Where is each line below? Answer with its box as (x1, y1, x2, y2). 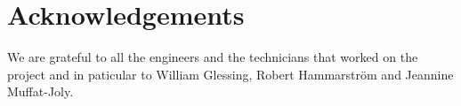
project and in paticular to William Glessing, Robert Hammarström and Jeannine (7, 64, 454, 83)
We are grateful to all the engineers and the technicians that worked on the (7, 48, 418, 66)
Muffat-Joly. (7, 82, 74, 101)
